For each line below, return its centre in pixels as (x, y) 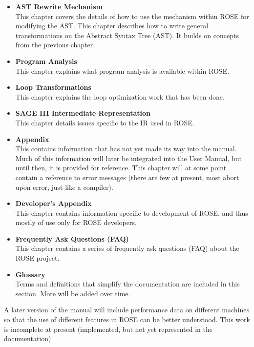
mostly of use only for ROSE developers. (76, 222)
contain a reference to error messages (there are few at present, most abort (127, 177)
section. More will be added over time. (73, 293)
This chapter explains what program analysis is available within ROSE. (122, 71)
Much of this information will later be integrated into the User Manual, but (128, 158)
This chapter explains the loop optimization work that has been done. (120, 96)
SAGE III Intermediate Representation (83, 113)
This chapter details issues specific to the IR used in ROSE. (105, 122)
